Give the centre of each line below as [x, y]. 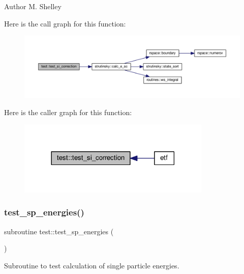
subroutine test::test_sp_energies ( [59, 231]
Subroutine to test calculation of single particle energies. [92, 265]
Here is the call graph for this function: [65, 23]
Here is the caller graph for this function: [68, 112]
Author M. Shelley [33, 6]
